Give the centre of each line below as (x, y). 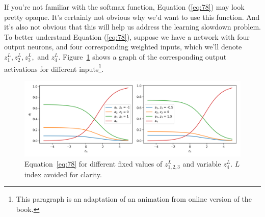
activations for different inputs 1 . (54, 68)
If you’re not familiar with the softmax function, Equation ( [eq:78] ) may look (124, 7)
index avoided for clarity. (63, 174)
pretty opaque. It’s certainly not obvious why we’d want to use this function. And (132, 17)
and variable (202, 163)
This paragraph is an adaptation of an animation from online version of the (134, 199)
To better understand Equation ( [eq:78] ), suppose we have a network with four (127, 36)
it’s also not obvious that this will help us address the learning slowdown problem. (132, 27)
